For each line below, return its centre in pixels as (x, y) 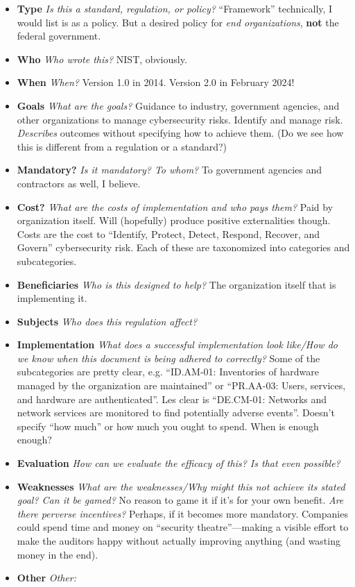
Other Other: (46, 578)
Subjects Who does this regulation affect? (107, 321)
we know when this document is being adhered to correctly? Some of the (168, 358)
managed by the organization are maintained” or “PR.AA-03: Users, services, (181, 385)
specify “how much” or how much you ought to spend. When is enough (168, 426)
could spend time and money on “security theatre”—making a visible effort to (183, 527)
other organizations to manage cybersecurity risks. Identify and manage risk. (180, 119)
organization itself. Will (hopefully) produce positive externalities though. (174, 220)
